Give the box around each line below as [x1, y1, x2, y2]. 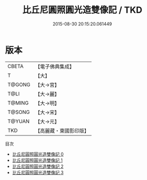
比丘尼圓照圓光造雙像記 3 [12, 169, 64, 175]
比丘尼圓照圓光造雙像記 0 [12, 151, 64, 157]
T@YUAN [7, 118, 30, 125]
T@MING [7, 99, 29, 106]
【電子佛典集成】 [35, 63, 74, 70]
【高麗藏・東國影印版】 [35, 127, 89, 134]
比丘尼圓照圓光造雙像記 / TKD [22, 4, 143, 16]
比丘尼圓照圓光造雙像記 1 [12, 157, 63, 163]
